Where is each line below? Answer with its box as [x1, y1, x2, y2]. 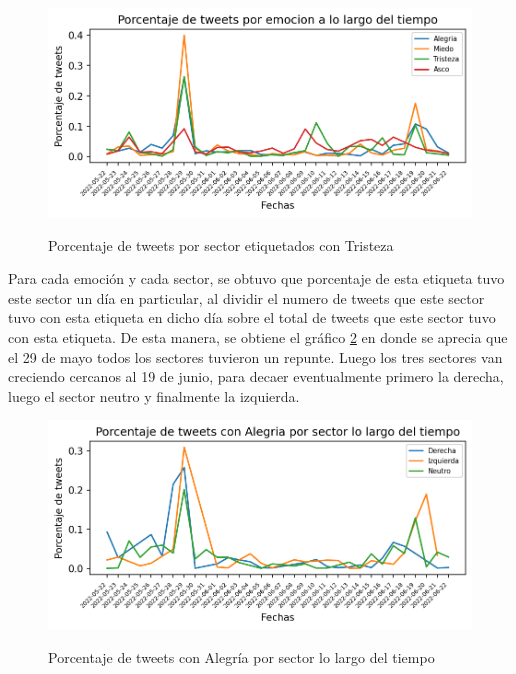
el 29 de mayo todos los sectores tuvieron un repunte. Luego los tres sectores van [8, 346, 503, 367]
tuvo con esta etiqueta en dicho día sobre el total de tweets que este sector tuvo [8, 307, 496, 328]
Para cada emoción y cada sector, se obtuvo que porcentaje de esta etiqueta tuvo [8, 268, 505, 289]
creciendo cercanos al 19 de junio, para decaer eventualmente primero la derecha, [8, 366, 504, 387]
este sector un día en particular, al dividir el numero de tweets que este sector [8, 287, 485, 308]
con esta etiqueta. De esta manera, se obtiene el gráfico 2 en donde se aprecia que [8, 326, 508, 347]
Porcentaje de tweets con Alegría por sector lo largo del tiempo [48, 646, 435, 667]
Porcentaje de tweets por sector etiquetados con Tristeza [48, 234, 394, 255]
